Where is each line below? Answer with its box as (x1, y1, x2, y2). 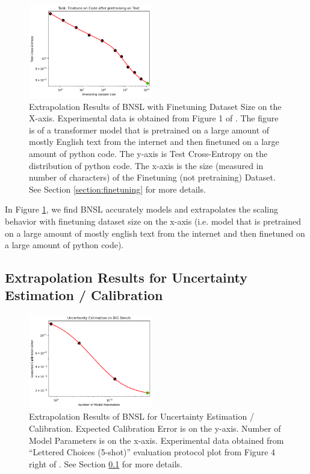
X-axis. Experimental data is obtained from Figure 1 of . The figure (29, 112, 279, 124)
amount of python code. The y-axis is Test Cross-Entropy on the (29, 147, 268, 159)
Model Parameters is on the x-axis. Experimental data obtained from (29, 434, 284, 446)
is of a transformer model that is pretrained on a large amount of (29, 123, 270, 136)
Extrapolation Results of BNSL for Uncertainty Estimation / (29, 410, 254, 423)
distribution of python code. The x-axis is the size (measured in (29, 159, 264, 171)
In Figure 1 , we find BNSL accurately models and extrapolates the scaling (5, 203, 278, 216)
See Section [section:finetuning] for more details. (29, 182, 206, 195)
